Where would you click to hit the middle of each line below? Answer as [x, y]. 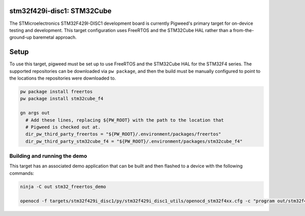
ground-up [21, 38]
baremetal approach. [55, 38]
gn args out [35, 113]
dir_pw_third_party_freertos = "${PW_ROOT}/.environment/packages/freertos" [123, 134]
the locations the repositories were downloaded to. [63, 78]
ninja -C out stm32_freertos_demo [63, 187]
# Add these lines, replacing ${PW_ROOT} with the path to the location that [125, 120]
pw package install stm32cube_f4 [62, 99]
